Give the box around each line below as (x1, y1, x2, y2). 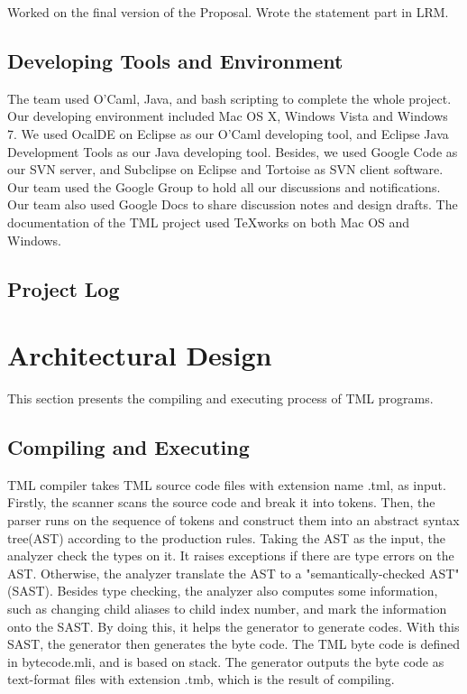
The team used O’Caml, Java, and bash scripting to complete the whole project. (7, 88, 452, 107)
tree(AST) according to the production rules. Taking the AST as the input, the (7, 528, 446, 547)
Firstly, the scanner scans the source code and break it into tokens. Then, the (7, 493, 435, 512)
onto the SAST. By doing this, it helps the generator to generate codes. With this (7, 616, 460, 635)
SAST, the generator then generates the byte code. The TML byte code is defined (7, 634, 461, 653)
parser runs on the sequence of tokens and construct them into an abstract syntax (7, 511, 460, 530)
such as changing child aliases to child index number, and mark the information (7, 599, 447, 617)
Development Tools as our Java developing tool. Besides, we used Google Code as (7, 142, 458, 161)
